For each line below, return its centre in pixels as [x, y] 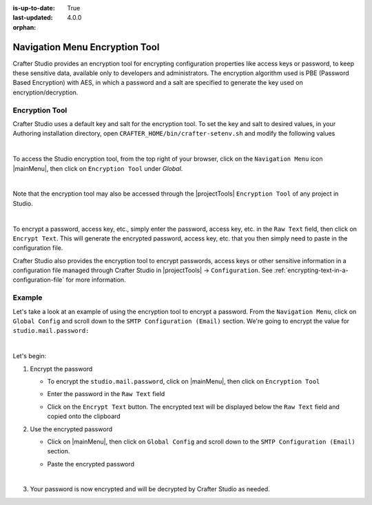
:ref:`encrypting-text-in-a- [311, 270]
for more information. [96, 280]
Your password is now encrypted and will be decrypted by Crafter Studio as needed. [150, 489]
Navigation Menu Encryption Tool [86, 47]
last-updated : [33, 18]
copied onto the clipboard [84, 416]
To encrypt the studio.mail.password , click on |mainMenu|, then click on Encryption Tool [184, 381]
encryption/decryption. [45, 92]
